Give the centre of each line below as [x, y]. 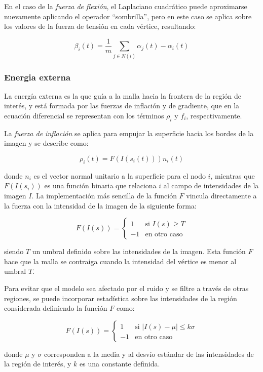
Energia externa [37, 77]
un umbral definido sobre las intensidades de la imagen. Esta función [139, 251]
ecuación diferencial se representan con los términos [84, 115]
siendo [14, 251]
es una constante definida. [120, 364]
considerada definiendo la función [56, 308]
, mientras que [233, 175]
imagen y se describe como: [46, 143]
